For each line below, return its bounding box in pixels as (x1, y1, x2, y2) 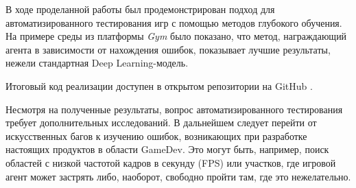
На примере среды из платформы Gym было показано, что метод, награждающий (5, 29, 347, 43)
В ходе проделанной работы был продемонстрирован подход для (5, 2, 275, 16)
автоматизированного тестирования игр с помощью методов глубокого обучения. (5, 15, 342, 30)
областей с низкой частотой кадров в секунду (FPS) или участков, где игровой (5, 155, 336, 169)
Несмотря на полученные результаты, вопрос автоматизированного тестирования (5, 102, 343, 116)
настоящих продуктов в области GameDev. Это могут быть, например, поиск (5, 142, 329, 156)
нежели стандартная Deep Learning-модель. (5, 56, 189, 70)
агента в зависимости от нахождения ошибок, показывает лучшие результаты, (5, 42, 331, 56)
